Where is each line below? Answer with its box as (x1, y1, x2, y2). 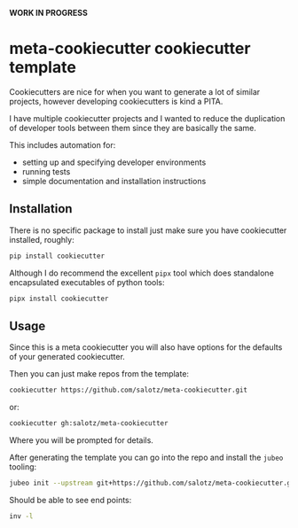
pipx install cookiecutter (9, 294, 109, 303)
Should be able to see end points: (9, 494, 132, 505)
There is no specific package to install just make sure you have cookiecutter (9, 225, 287, 236)
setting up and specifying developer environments (21, 157, 207, 167)
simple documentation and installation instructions (21, 175, 207, 186)
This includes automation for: (9, 139, 116, 150)
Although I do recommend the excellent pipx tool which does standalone (9, 268, 275, 278)
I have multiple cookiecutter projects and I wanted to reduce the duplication (9, 113, 286, 123)
